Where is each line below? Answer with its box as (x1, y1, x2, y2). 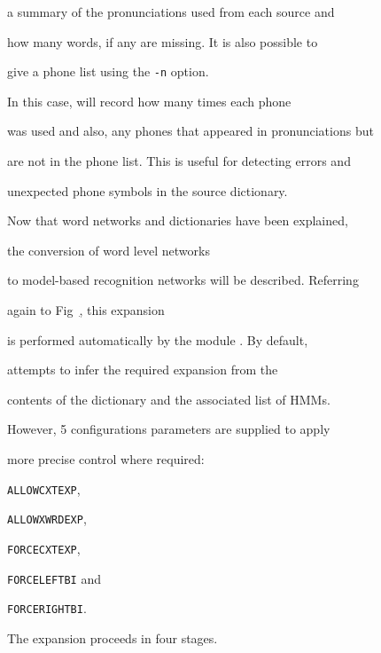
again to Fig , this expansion (7, 301, 165, 319)
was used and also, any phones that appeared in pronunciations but (7, 122, 374, 140)
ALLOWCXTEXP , (7, 479, 81, 498)
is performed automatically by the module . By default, (7, 330, 308, 349)
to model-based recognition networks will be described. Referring (7, 271, 359, 289)
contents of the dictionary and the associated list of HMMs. (7, 389, 330, 408)
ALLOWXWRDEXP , (7, 509, 87, 528)
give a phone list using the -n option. (7, 62, 209, 81)
